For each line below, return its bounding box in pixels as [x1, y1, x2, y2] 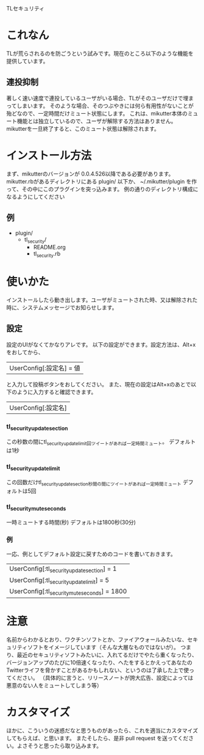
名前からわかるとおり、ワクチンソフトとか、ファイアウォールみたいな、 [6, 636, 188, 643]
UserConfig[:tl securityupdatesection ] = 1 [9, 564, 117, 574]
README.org [33, 243, 66, 251]
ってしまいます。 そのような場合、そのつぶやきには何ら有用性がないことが [6, 102, 194, 109]
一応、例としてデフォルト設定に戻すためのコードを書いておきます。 [6, 550, 177, 558]
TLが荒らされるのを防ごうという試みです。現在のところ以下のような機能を [6, 50, 194, 57]
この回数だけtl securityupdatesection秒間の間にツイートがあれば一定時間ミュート [6, 478, 181, 487]
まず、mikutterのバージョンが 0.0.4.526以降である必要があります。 [6, 170, 174, 177]
